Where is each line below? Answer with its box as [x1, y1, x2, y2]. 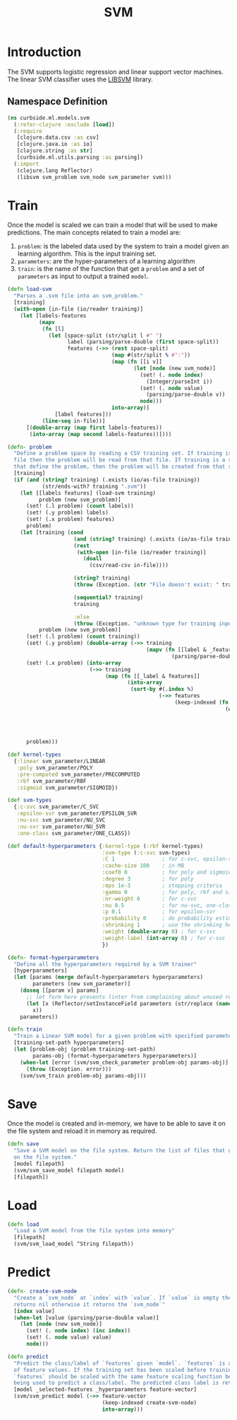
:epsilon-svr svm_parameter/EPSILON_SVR [16, 810, 138, 818]
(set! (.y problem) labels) [25, 509, 109, 517]
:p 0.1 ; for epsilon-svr [102, 908, 217, 915]
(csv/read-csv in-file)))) [89, 562, 169, 569]
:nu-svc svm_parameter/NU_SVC [16, 817, 106, 824]
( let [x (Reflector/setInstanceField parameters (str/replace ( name [25, 1000, 232, 1007]
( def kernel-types [7, 751, 61, 758]
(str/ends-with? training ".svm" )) [42, 483, 147, 490]
